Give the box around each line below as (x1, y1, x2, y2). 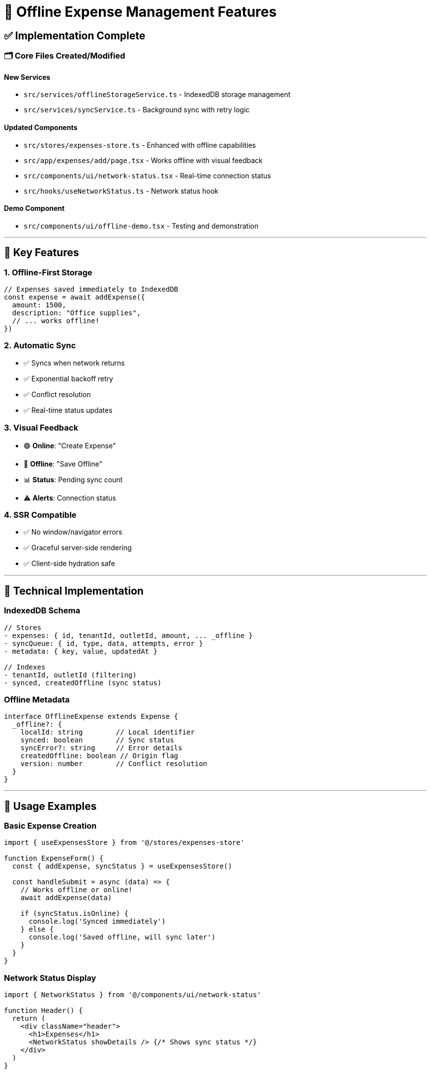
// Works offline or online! (20, 886, 133, 894)
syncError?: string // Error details (20, 744, 183, 752)
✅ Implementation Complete (4, 29, 146, 42)
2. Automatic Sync (4, 340, 76, 351)
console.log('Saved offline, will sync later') (29, 933, 215, 941)
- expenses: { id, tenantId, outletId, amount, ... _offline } (4, 631, 253, 639)
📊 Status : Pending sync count (24, 475, 123, 484)
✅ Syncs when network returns (24, 358, 125, 367)
